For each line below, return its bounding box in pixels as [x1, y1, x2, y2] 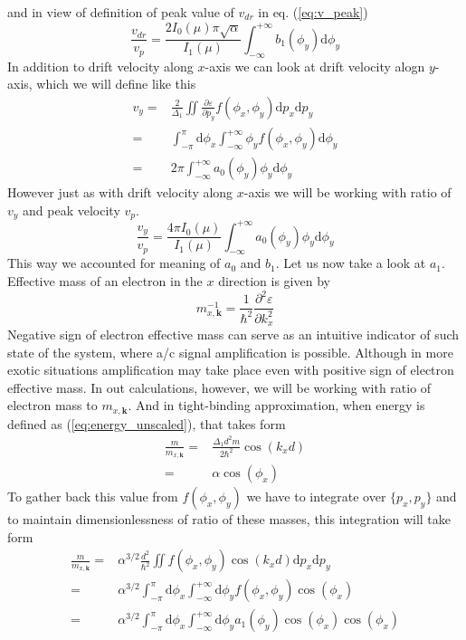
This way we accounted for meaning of [7, 253, 221, 272]
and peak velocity [23, 200, 120, 219]
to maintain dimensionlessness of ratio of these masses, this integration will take [7, 510, 452, 529]
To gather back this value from [7, 487, 178, 506]
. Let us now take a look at [275, 253, 426, 272]
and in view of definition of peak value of [7, 3, 234, 21]
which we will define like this [36, 74, 196, 93]
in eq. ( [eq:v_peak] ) [258, 3, 368, 21]
